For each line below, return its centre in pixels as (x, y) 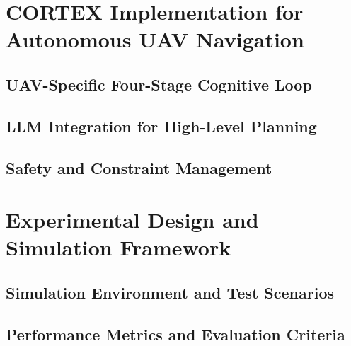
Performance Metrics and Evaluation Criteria (175, 334)
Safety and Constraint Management (139, 167)
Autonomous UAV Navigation (155, 39)
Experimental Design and (132, 220)
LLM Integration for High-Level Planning (161, 126)
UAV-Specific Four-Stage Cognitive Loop (159, 84)
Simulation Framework (119, 247)
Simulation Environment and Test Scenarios (170, 292)
